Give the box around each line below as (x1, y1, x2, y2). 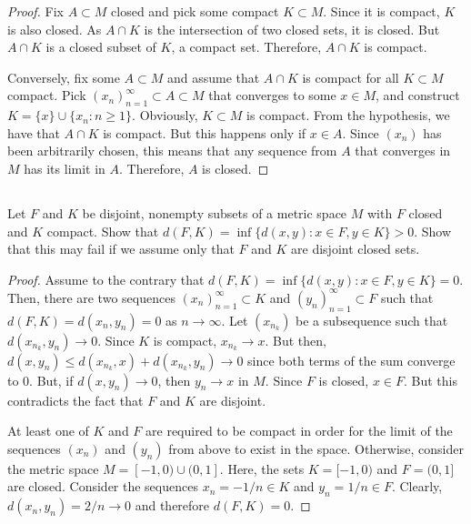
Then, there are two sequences (7, 287, 175, 307)
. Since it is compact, (323, 2, 440, 20)
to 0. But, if (7, 370, 74, 389)
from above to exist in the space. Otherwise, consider (168, 438, 465, 458)
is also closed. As (7, 19, 102, 38)
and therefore (135, 496, 210, 515)
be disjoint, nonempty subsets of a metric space (82, 203, 347, 222)
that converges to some (208, 86, 336, 105)
